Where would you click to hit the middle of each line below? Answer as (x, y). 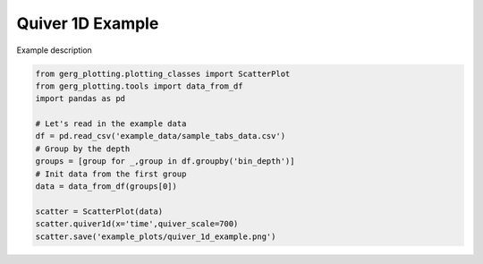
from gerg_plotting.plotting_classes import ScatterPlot (163, 73)
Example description (55, 50)
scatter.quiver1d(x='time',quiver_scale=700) (137, 224)
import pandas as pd (80, 99)
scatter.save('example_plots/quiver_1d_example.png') (156, 236)
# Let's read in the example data (111, 124)
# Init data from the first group (111, 174)
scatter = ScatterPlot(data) (99, 211)
